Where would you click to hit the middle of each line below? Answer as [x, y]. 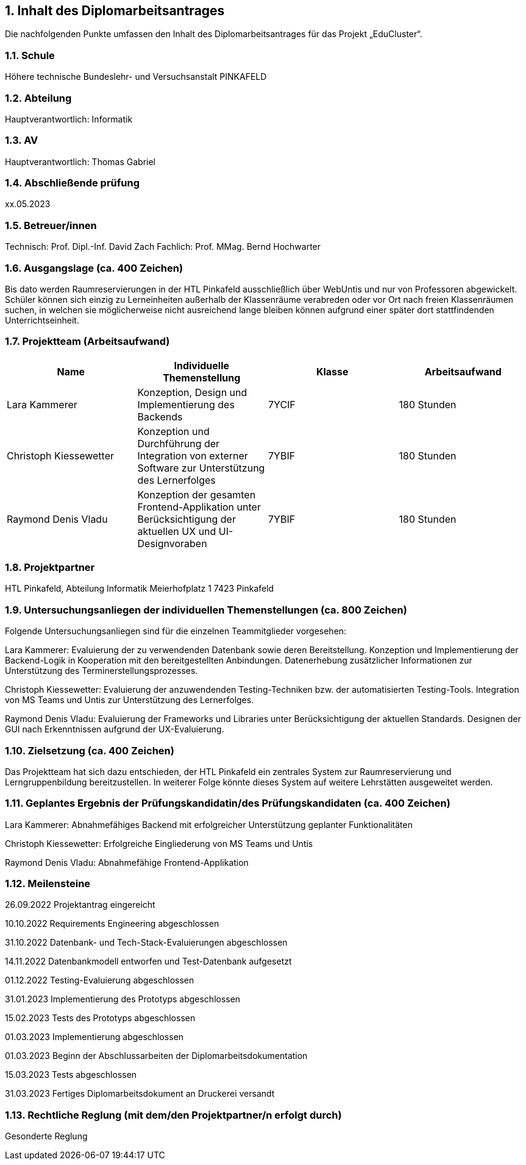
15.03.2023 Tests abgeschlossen [71, 1075]
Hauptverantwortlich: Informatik [69, 119]
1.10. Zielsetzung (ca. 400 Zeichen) [90, 750]
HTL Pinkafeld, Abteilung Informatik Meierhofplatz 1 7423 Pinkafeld [140, 589]
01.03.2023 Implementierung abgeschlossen [94, 1037]
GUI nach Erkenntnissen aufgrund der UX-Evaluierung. [115, 729]
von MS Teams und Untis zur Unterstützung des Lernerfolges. [130, 700]
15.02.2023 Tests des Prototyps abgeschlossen [100, 1018]
